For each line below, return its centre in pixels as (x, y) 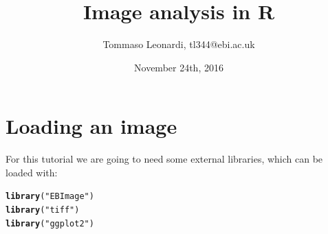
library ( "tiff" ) (43, 210)
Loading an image (91, 126)
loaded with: (32, 172)
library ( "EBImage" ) (50, 197)
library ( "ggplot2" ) (50, 223)
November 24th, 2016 (179, 67)
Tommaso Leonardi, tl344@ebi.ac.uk (179, 44)
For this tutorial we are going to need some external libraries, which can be (164, 159)
